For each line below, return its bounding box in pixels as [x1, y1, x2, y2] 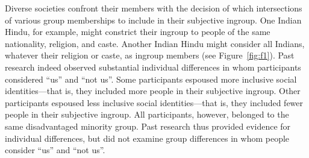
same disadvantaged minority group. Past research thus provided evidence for [5, 119, 291, 132]
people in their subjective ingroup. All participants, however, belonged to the [5, 108, 289, 121]
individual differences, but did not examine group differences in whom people [5, 131, 290, 144]
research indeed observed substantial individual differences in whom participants [5, 60, 301, 73]
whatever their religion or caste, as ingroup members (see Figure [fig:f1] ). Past [5, 49, 295, 62]
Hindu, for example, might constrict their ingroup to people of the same [5, 25, 270, 38]
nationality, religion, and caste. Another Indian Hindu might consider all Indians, [5, 37, 305, 49]
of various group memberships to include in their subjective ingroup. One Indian [5, 13, 302, 26]
